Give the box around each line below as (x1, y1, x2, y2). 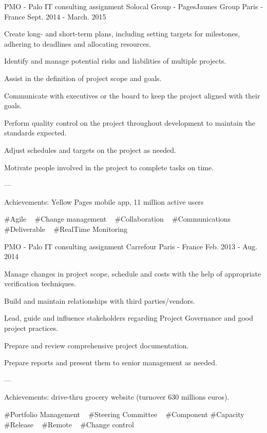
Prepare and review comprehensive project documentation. (4, 340, 189, 350)
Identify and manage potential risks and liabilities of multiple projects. (4, 55, 226, 66)
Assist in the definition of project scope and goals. (4, 72, 162, 83)
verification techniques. (4, 278, 77, 289)
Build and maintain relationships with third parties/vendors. (4, 295, 195, 306)
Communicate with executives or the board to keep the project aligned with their (4, 90, 260, 101)
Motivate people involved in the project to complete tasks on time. (4, 162, 214, 172)
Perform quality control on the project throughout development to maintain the (4, 117, 255, 128)
